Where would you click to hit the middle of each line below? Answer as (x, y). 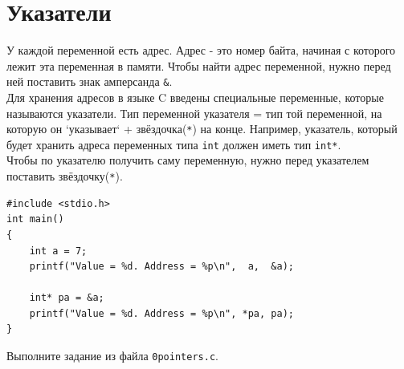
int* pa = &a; (67, 298)
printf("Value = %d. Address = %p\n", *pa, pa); (161, 313)
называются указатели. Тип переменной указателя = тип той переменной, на (194, 113)
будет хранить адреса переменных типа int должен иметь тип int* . (174, 144)
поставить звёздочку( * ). (65, 176)
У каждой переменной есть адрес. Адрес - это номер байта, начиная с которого (201, 50)
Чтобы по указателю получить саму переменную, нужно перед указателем (188, 160)
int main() (35, 219)
